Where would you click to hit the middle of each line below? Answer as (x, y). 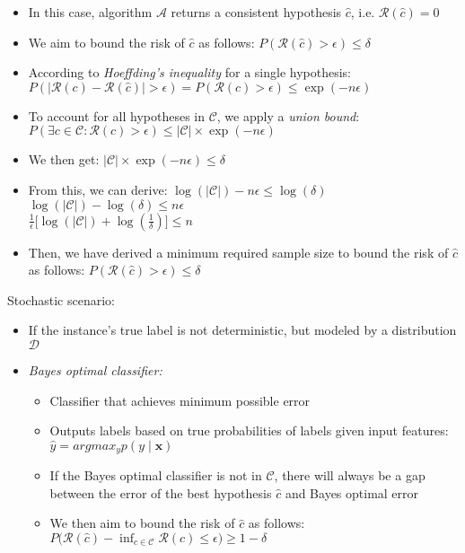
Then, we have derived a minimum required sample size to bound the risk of (238, 252)
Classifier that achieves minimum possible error (180, 400)
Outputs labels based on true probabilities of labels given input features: (249, 430)
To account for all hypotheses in (116, 115)
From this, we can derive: (98, 189)
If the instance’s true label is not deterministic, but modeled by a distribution (242, 330)
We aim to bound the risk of (106, 42)
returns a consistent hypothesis (256, 12)
